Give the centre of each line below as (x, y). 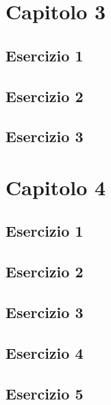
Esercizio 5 (45, 393)
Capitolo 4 (56, 187)
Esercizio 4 (45, 352)
